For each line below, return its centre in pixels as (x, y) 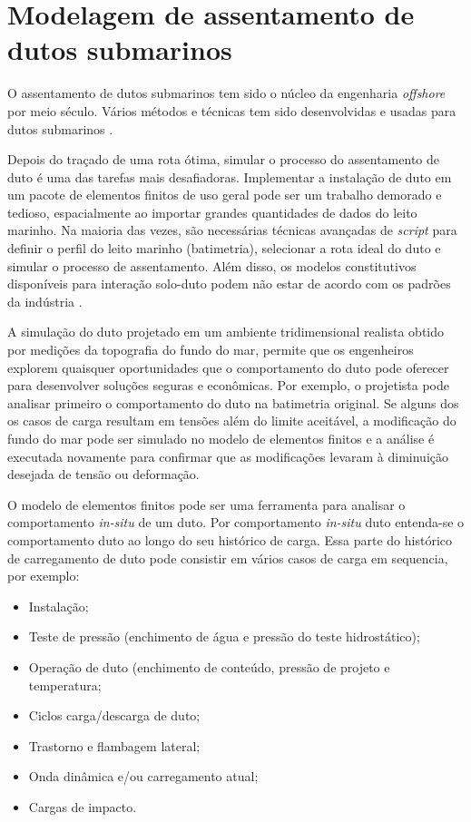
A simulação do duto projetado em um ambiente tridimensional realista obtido (226, 332)
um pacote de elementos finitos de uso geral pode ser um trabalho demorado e (225, 195)
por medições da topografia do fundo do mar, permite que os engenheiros (211, 350)
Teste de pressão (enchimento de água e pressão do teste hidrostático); (224, 636)
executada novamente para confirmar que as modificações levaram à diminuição (228, 456)
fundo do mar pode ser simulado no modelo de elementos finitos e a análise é (221, 438)
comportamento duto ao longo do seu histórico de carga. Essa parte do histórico (230, 539)
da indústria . (45, 301)
